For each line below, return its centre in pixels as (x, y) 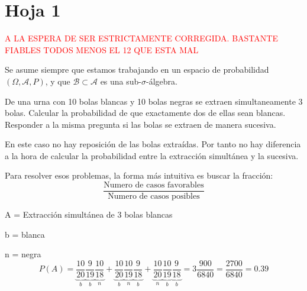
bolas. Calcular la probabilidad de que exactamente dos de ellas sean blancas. (145, 113)
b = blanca (25, 234)
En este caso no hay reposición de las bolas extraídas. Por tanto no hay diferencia (153, 144)
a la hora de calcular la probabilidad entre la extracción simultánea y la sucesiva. (152, 155)
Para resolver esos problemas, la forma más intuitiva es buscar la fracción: (139, 175)
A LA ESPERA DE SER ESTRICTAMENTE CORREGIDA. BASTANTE (141, 38)
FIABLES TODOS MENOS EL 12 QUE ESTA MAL (102, 49)
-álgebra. (162, 81)
